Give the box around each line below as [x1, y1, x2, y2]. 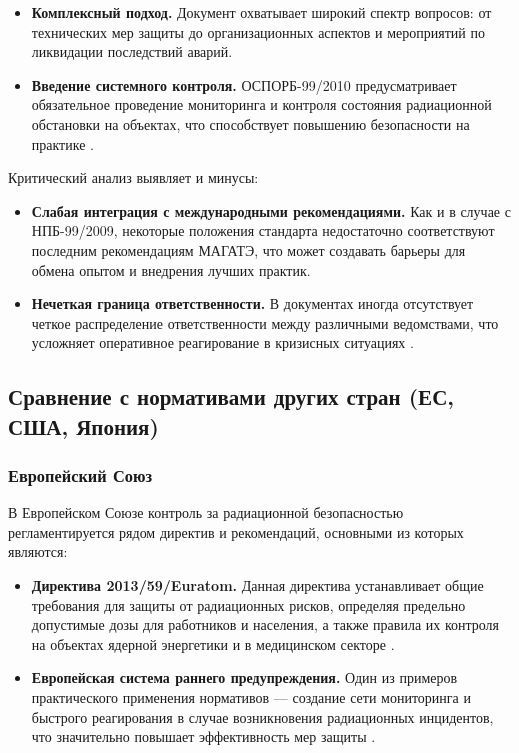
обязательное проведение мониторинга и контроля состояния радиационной [31, 94, 492, 115]
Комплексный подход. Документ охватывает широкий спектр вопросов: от [31, 2, 492, 22]
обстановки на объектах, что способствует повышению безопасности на [31, 113, 470, 134]
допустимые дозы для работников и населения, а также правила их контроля [31, 614, 500, 635]
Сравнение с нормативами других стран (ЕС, [8, 381, 454, 412]
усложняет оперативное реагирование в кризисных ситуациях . [31, 332, 414, 353]
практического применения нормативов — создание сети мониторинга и [31, 687, 471, 708]
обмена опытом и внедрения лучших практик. [31, 259, 311, 280]
